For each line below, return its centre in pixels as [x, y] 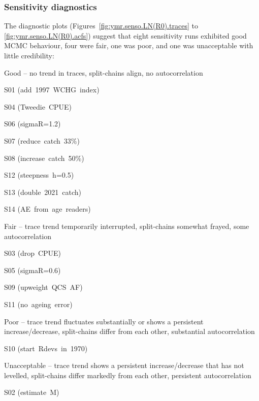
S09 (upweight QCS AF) [43, 287]
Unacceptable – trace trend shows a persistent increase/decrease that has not [124, 365]
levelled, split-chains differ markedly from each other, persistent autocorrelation [128, 375]
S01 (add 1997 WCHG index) [52, 90]
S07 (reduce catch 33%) [42, 140]
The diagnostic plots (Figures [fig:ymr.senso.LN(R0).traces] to [101, 26]
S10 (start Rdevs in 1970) [46, 348]
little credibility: [29, 55]
